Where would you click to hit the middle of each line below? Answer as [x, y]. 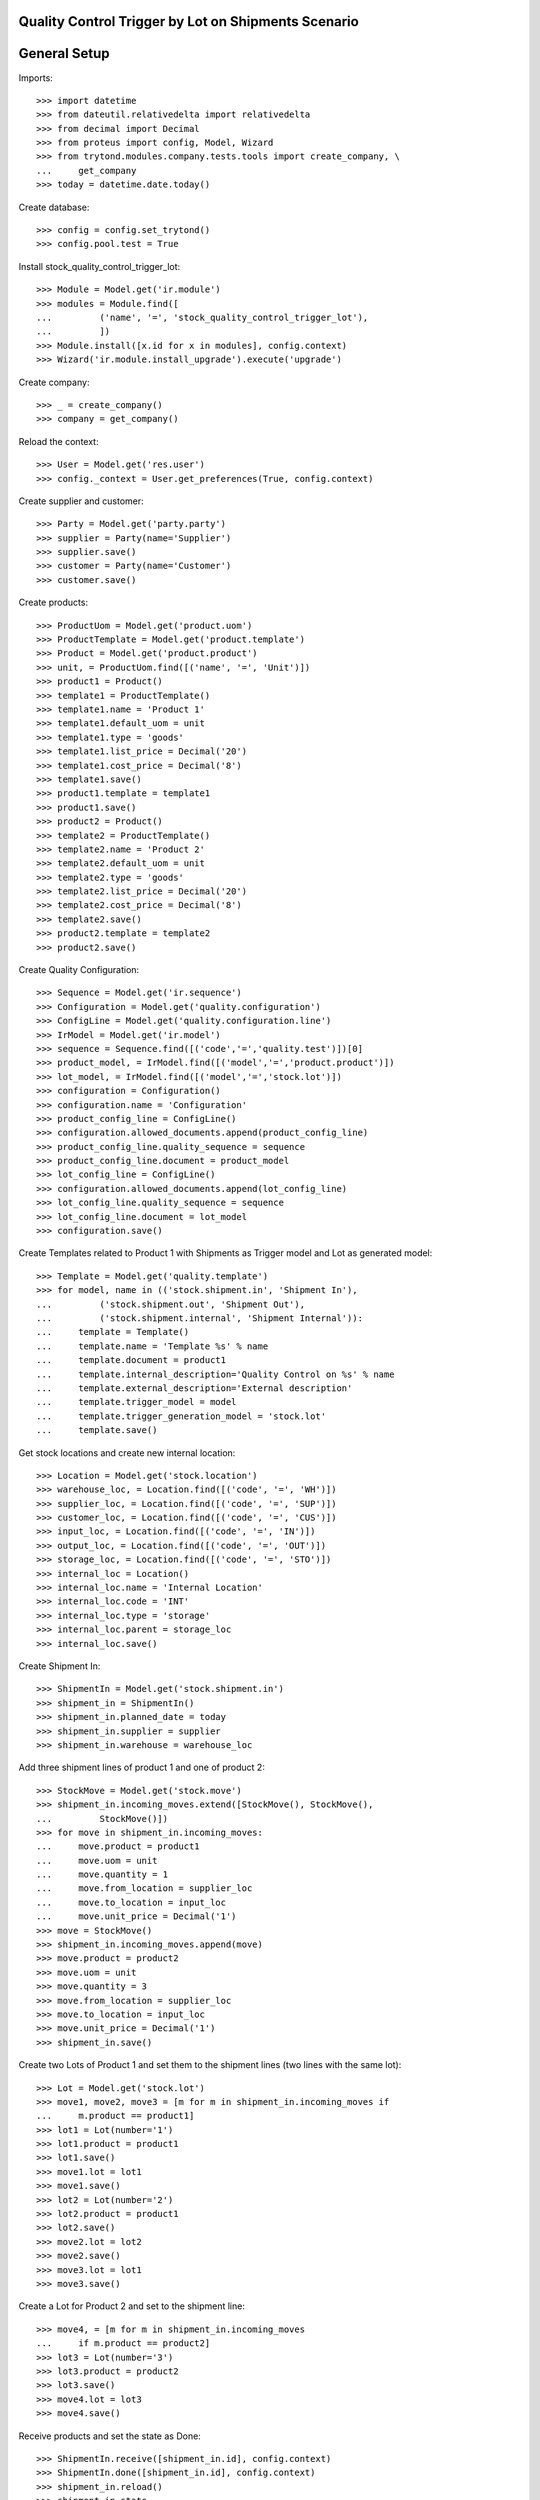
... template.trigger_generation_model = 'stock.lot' [181, 1416]
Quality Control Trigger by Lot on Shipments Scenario [188, 21]
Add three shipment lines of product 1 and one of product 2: [141, 1767]
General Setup [64, 53]
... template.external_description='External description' [194, 1388]
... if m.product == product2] [123, 2343]
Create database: [54, 207]
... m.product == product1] [115, 2116]
